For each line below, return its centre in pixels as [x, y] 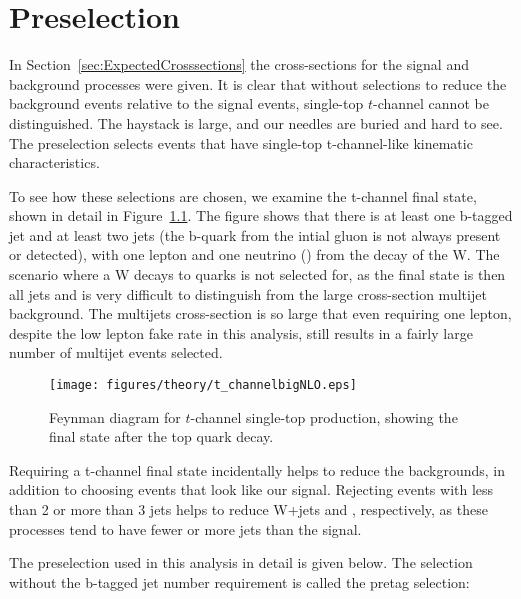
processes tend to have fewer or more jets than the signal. [185, 528]
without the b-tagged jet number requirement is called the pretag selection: [239, 581]
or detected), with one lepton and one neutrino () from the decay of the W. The [254, 254]
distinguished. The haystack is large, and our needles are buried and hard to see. [256, 122]
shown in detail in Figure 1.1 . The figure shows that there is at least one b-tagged [261, 215]
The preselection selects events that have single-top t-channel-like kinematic [241, 142]
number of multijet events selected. [116, 352]
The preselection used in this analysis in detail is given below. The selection [241, 562]
